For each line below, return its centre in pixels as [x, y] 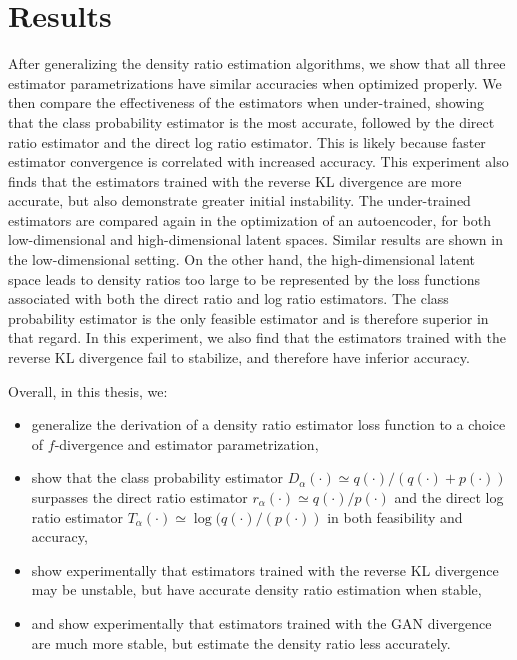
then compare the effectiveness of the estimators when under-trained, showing [246, 102]
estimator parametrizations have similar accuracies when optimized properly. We [255, 82]
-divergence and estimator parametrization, [186, 443]
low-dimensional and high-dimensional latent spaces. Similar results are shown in [255, 239]
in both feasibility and [395, 516]
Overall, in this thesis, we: [88, 390]
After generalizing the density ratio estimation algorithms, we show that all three [257, 63]
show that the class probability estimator [157, 477]
